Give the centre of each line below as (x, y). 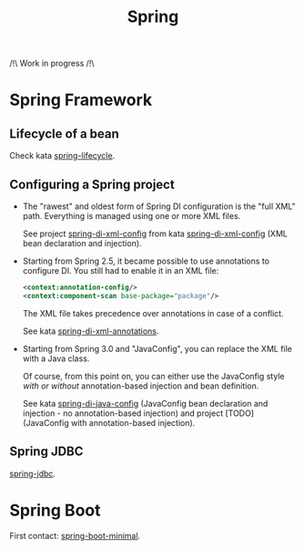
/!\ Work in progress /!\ (52, 63)
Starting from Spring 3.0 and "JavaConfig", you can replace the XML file (157, 348)
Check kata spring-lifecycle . (62, 156)
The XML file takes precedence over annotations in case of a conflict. (153, 313)
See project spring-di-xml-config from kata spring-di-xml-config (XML (155, 233)
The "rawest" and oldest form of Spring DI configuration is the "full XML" (159, 206)
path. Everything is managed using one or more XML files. (132, 216)
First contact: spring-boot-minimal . (75, 535)
